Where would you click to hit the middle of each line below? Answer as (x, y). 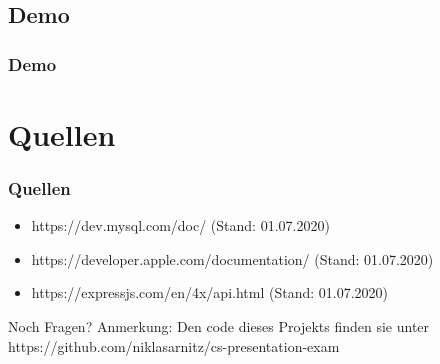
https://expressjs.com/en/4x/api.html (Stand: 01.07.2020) (210, 292)
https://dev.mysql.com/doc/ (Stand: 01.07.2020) (180, 225)
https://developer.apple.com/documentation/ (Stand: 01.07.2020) (232, 258)
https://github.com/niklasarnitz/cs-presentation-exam (174, 345)
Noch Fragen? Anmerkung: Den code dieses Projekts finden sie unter (219, 326)
